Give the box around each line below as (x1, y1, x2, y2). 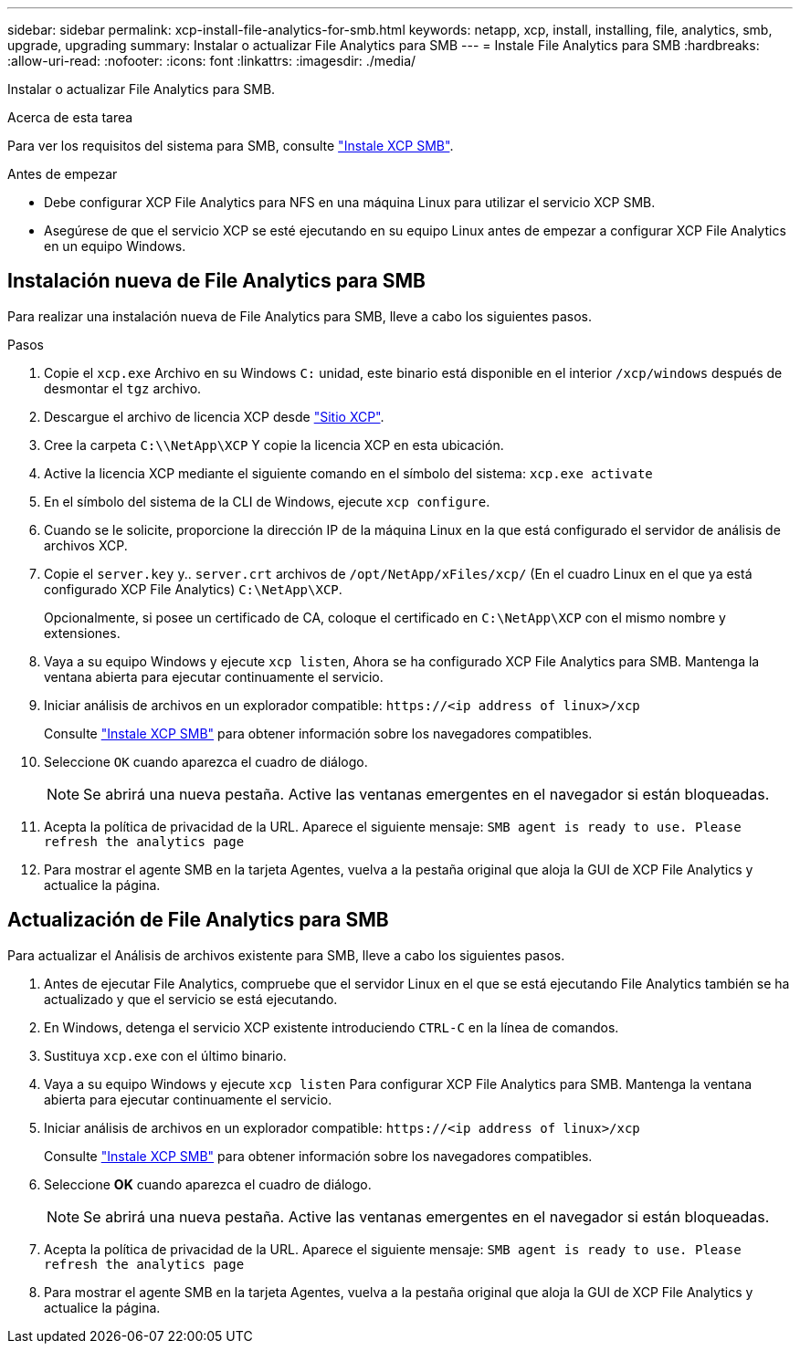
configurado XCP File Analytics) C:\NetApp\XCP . (44, 581, 342, 597)
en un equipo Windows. (44, 238, 186, 254)
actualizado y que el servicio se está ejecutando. (44, 990, 338, 1007)
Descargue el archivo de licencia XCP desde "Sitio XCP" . (44, 408, 384, 424)
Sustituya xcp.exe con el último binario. (44, 1047, 287, 1063)
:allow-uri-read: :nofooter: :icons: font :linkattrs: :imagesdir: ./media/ (7, 53, 416, 68)
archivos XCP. (44, 537, 128, 553)
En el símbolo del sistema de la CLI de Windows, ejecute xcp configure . (44, 493, 490, 509)
